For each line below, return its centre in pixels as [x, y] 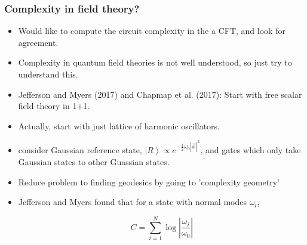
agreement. [38, 42]
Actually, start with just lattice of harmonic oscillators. [119, 125]
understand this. [48, 74]
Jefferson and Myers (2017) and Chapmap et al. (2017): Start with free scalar [160, 94]
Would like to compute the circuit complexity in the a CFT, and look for [152, 31]
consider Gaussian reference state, [80, 150]
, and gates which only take [251, 150]
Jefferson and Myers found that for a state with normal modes [132, 202]
